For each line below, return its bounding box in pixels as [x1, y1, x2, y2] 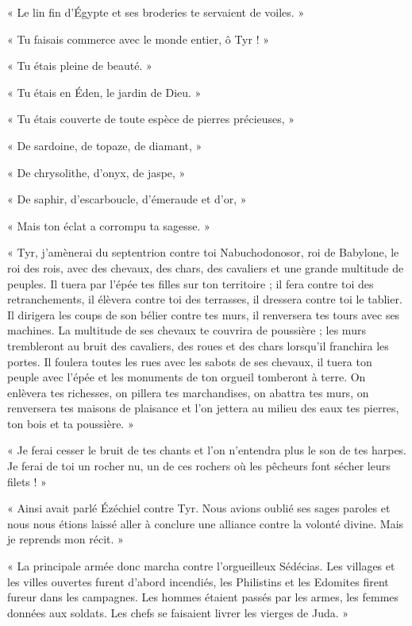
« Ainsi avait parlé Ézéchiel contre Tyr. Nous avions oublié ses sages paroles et [7, 500, 391, 516]
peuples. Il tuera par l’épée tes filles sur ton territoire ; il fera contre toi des [7, 275, 374, 292]
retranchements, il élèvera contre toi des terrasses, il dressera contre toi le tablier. [7, 291, 402, 307]
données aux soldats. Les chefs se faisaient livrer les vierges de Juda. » [7, 604, 349, 620]
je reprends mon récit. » [7, 531, 124, 547]
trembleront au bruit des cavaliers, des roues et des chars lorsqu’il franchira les [7, 337, 389, 354]
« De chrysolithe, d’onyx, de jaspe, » [7, 164, 186, 180]
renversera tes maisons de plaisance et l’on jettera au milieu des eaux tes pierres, [7, 400, 399, 416]
